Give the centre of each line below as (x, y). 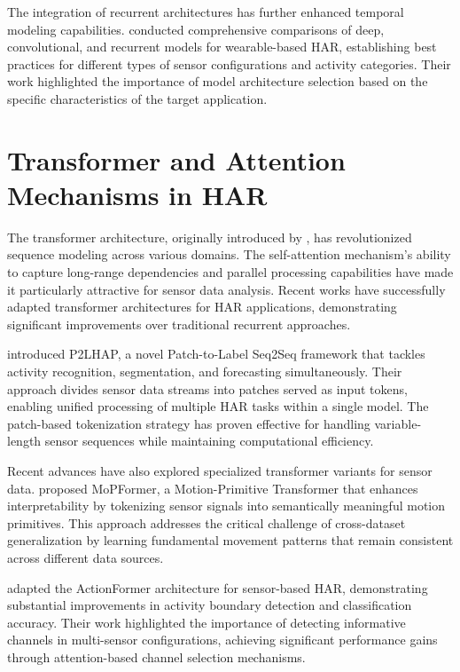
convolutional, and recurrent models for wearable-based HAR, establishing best (222, 47)
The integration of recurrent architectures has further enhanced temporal (206, 12)
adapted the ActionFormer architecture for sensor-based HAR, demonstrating (218, 587)
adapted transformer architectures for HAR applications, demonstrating (202, 307)
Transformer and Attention (176, 159)
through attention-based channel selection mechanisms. (156, 656)
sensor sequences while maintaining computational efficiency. (209, 441)
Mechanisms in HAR (137, 194)
